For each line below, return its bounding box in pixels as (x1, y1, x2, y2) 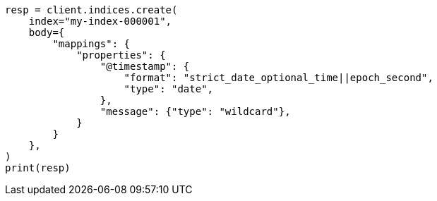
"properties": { (76, 49, 166, 61)
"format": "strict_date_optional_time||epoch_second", (124, 72, 433, 83)
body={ (28, 27, 65, 38)
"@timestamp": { (100, 61, 190, 72)
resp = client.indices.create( (5, 4, 178, 16)
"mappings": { (52, 38, 131, 49)
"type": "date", (124, 83, 214, 95)
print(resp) (5, 162, 71, 173)
